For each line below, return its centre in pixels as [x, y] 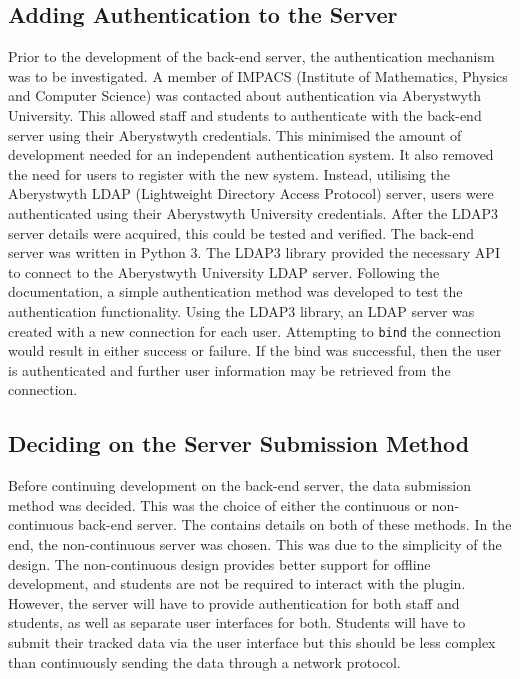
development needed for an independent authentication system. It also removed [251, 154]
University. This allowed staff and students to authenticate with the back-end [245, 114]
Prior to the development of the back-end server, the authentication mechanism [251, 56]
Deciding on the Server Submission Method [239, 443]
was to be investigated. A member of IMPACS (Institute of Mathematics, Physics [258, 75]
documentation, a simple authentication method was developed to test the [235, 291]
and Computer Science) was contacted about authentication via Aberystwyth [245, 95]
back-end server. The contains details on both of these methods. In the [295, 524]
